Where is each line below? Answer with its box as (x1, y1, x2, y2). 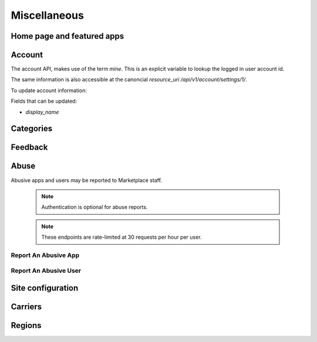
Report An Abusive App (11, 251, 80, 259)
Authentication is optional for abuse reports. (41, 204, 148, 211)
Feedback (11, 143, 48, 153)
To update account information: (11, 87, 87, 94)
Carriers (11, 302, 42, 312)
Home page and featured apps (11, 31, 124, 41)
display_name (25, 109, 59, 116)
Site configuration (11, 283, 79, 293)
